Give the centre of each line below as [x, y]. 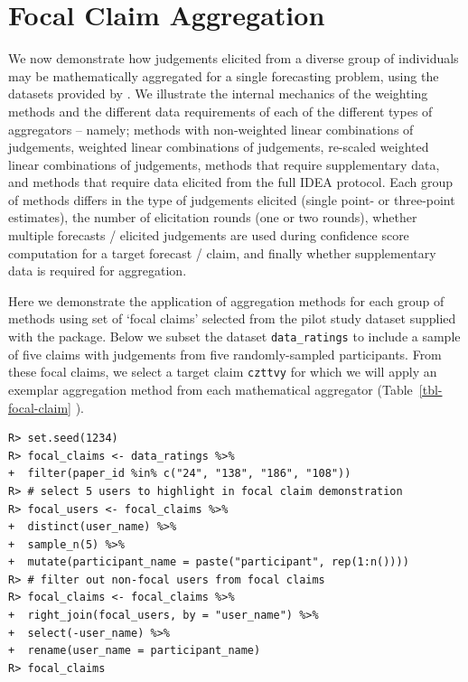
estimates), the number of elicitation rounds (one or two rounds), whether [213, 217]
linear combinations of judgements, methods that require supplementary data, [224, 164]
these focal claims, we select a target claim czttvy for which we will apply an [223, 372]
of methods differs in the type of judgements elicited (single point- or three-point [232, 199]
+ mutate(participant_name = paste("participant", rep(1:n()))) [209, 562]
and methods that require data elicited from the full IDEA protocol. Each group [231, 182]
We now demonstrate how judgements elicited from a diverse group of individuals [234, 58]
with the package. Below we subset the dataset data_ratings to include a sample [234, 336]
